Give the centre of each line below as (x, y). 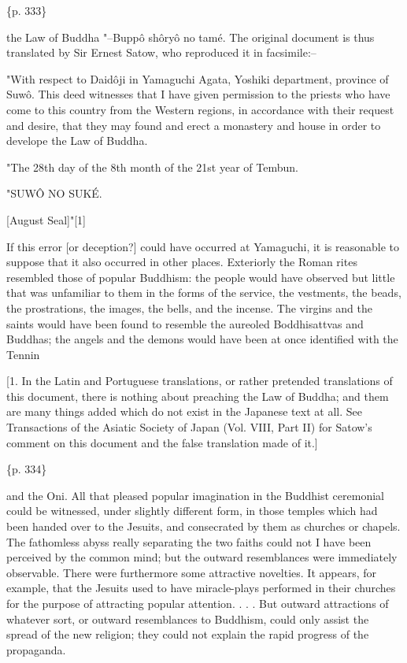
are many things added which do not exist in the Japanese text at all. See (184, 411)
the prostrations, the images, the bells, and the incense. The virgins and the (189, 307)
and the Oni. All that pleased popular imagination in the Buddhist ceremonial (195, 495)
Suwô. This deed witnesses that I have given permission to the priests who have (198, 94)
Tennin (23, 354)
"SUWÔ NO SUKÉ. (54, 193)
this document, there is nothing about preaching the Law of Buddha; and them (198, 396)
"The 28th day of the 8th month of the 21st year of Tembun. (152, 167)
